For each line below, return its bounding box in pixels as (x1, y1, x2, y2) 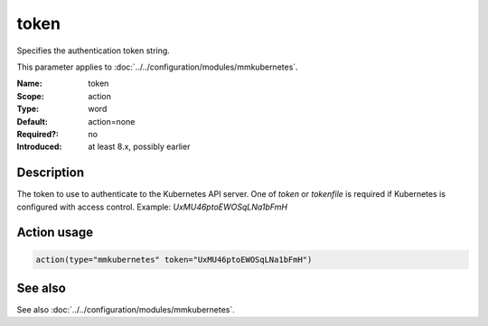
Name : (16, 78, 42, 89)
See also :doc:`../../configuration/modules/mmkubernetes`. (16, 304, 235, 315)
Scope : (16, 90, 44, 101)
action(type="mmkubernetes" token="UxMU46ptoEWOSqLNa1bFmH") (35, 254, 313, 265)
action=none (88, 116, 136, 126)
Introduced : (16, 141, 62, 153)
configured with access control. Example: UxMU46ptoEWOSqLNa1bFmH (16, 201, 288, 212)
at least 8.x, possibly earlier (88, 141, 191, 153)
